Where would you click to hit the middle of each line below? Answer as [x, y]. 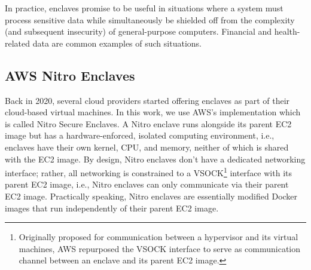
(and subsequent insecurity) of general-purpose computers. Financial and [138, 31]
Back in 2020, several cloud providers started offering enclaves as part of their [147, 100]
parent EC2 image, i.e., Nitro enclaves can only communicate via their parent [147, 184]
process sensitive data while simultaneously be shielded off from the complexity [150, 19]
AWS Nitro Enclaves [70, 75]
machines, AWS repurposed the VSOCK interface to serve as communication [160, 248]
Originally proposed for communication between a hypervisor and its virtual [158, 237]
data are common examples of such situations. [117, 43]
